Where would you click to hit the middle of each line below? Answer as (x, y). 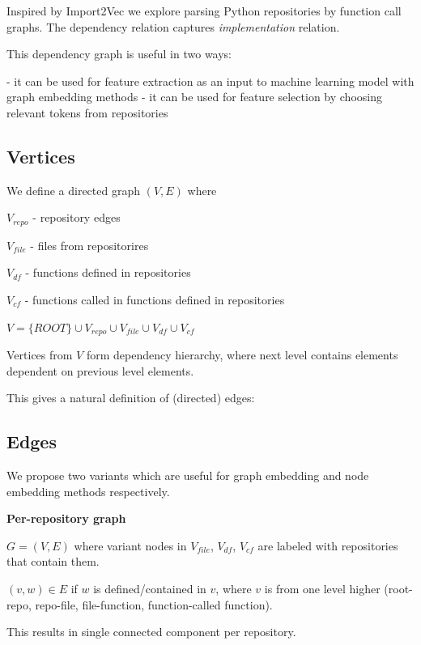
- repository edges (77, 217)
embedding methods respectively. (88, 491)
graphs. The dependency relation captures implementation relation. (173, 26)
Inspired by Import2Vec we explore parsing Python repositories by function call (204, 11)
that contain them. (53, 561)
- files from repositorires (89, 245)
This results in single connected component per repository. (151, 632)
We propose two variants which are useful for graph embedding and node (188, 475)
